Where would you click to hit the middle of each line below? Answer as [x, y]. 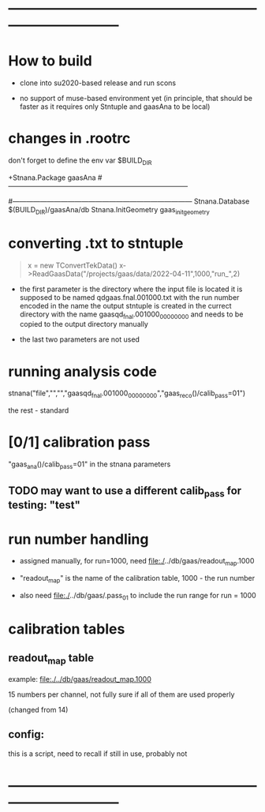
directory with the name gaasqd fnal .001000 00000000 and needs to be [131, 315]
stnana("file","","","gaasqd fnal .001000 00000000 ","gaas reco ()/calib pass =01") [127, 394]
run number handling [78, 539]
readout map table [51, 659]
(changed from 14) [38, 709]
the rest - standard [39, 410]
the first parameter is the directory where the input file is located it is [131, 289]
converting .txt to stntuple [96, 243]
